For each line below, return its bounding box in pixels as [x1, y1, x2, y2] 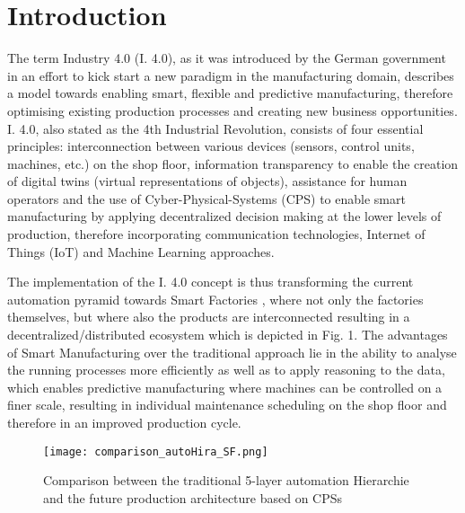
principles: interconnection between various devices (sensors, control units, [7, 137, 415, 155]
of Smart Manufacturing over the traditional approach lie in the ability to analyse [7, 342, 457, 361]
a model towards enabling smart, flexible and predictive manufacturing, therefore [7, 84, 453, 102]
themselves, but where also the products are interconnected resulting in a [7, 307, 410, 326]
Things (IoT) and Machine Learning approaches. [7, 242, 275, 261]
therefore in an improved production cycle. [7, 413, 241, 431]
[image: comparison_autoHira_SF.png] [43, 445, 268, 458]
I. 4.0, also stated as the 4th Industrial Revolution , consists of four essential [7, 119, 424, 137]
